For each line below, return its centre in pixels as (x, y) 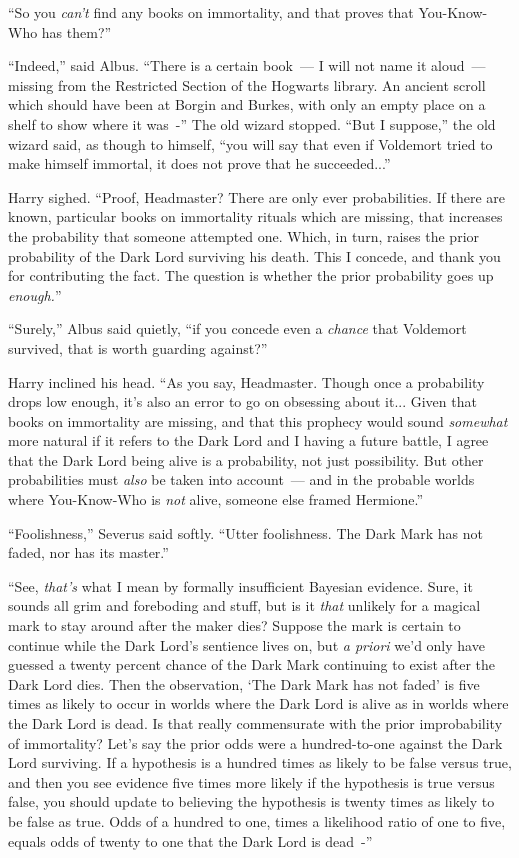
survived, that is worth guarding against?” (138, 347)
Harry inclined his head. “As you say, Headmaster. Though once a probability (246, 381)
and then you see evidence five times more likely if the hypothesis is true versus (251, 781)
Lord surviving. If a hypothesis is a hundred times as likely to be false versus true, (260, 762)
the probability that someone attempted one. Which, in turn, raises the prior (244, 235)
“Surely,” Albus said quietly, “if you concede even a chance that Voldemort (237, 328)
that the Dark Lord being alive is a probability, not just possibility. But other (246, 459)
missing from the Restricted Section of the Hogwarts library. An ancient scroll (247, 84)
